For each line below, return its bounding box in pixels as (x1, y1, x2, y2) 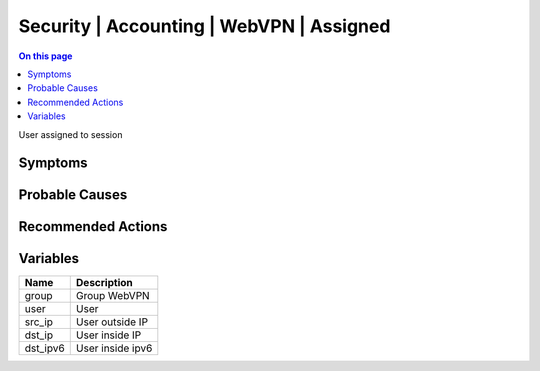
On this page (18, 50, 73, 62)
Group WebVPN (75, 289, 150, 303)
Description (75, 276, 134, 290)
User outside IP (75, 315, 149, 329)
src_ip (24, 315, 54, 329)
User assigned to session (18, 128, 123, 140)
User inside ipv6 (75, 341, 153, 355)
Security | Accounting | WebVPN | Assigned (18, 15, 391, 37)
